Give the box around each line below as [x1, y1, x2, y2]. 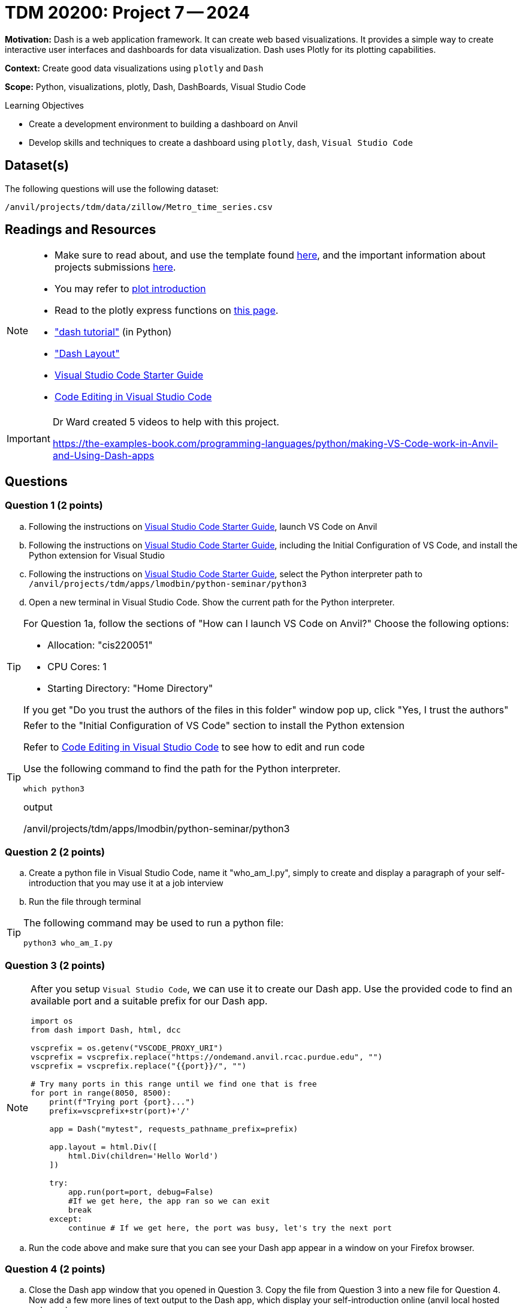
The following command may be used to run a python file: [23, 917, 284, 929]
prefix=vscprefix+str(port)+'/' [49, 1106, 191, 1116]
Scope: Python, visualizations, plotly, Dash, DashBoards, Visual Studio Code [5, 81, 306, 92]
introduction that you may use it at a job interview [29, 878, 224, 889]
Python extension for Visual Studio [29, 550, 165, 560]
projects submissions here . [55, 261, 176, 274]
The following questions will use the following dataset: [5, 183, 219, 194]
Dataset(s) [5, 158, 69, 173]
